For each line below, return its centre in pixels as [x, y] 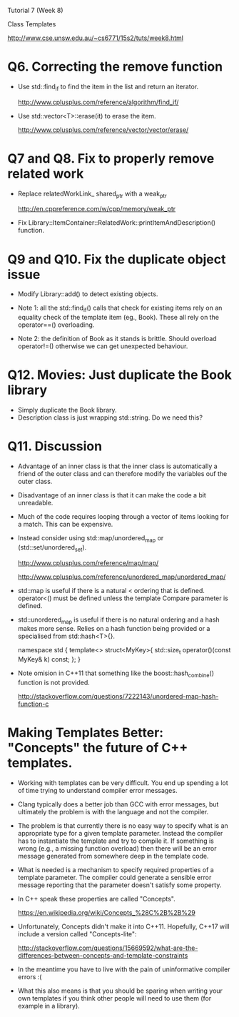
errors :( [30, 977]
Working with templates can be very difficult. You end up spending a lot [123, 783]
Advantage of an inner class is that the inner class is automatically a [117, 466]
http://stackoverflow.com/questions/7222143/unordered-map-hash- [118, 697]
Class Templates [32, 24]
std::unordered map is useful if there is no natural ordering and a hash [118, 620]
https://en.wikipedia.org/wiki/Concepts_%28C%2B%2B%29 [107, 912]
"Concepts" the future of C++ [98, 748]
